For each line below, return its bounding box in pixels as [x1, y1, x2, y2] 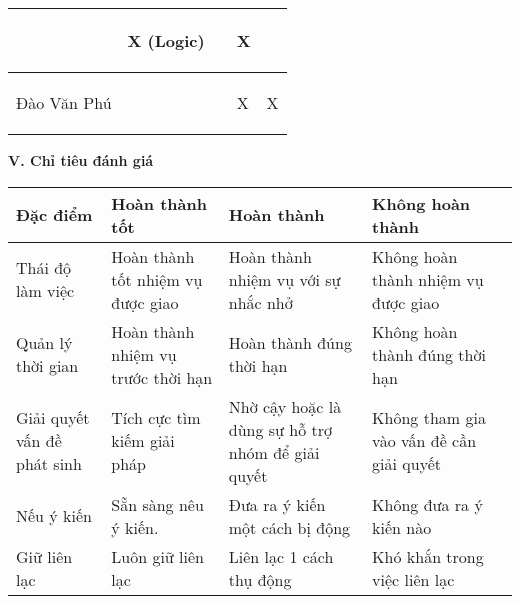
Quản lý [16, 331, 73, 355]
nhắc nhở [228, 290, 293, 314]
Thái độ [16, 256, 72, 280]
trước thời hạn [111, 365, 213, 389]
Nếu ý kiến [16, 504, 93, 528]
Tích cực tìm [111, 406, 201, 430]
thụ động [228, 567, 292, 591]
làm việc [16, 279, 75, 303]
